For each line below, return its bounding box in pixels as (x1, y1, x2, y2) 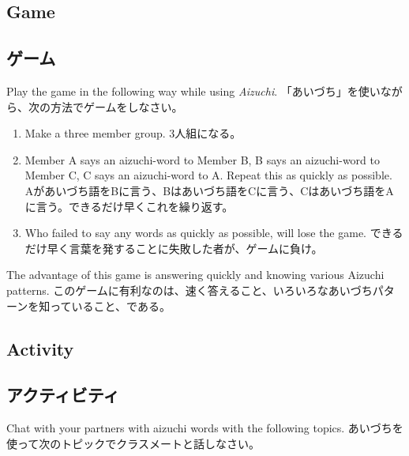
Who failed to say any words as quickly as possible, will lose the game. (24, 224, 367, 241)
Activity (6, 336, 74, 360)
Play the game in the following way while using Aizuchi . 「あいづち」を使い (6, 82, 381, 99)
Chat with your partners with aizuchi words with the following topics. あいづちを (6, 420, 403, 436)
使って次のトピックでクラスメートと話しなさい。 (6, 435, 261, 451)
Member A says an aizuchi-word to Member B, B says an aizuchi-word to (24, 151, 380, 168)
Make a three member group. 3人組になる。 (24, 125, 242, 141)
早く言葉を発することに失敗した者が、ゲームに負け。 (47, 239, 323, 256)
